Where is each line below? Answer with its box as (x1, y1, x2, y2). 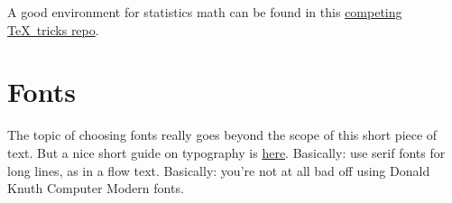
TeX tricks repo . (7, 20, 99, 39)
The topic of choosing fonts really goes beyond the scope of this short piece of (7, 125, 438, 144)
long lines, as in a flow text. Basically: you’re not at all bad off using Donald (7, 161, 430, 180)
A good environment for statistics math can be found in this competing (7, 3, 402, 21)
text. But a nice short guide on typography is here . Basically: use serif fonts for (7, 143, 446, 161)
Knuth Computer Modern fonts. (7, 179, 184, 198)
